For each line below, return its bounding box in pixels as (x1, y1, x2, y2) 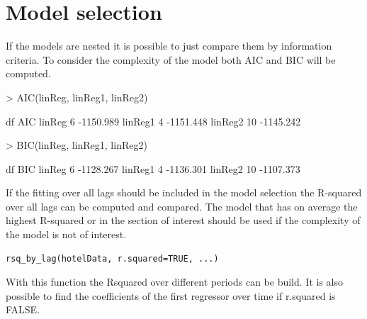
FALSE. (6, 302, 40, 317)
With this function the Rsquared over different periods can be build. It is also (6, 274, 343, 289)
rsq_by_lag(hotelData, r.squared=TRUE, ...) (6, 253, 219, 264)
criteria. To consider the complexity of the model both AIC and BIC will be (6, 52, 336, 67)
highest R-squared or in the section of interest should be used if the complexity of (6, 213, 361, 228)
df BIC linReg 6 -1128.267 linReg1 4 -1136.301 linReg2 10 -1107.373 (6, 161, 300, 176)
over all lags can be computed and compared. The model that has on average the (6, 198, 358, 213)
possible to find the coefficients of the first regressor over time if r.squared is (6, 288, 336, 303)
